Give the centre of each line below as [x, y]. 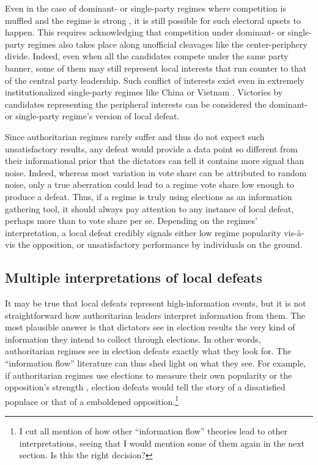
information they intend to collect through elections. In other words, [133, 339]
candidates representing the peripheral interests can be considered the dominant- [156, 104]
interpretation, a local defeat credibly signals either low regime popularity [143, 232]
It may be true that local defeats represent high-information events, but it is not [156, 303]
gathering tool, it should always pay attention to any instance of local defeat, [150, 208]
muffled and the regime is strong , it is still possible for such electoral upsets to [153, 20]
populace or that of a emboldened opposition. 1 [92, 400]
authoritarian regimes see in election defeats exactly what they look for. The [148, 351]
